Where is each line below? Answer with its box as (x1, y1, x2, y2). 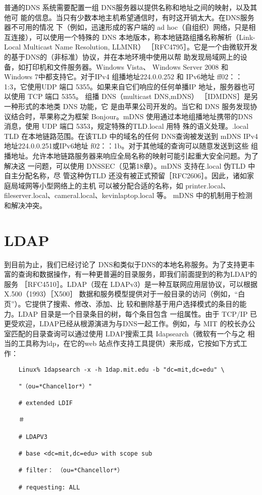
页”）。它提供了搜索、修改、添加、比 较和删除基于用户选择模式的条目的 (4, 298, 240, 309)
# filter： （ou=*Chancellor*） (18, 467, 124, 474)
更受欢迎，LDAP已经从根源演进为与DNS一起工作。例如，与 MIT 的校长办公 (4, 318, 255, 329)
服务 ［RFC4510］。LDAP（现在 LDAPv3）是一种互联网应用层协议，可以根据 (4, 278, 258, 289)
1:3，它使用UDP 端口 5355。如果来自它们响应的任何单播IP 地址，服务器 (4, 81, 241, 91)
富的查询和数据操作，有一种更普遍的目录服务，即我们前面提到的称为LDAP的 (4, 269, 257, 279)
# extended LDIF (18, 400, 73, 407)
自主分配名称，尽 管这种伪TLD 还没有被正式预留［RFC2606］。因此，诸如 (4, 170, 247, 181)
